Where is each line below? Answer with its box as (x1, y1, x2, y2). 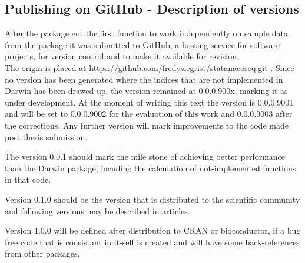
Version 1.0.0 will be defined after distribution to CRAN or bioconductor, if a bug (5, 224, 301, 237)
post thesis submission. (5, 130, 88, 143)
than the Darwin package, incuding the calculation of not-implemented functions (5, 161, 296, 174)
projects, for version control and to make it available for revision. (5, 50, 239, 62)
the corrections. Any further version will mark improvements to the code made (5, 119, 289, 131)
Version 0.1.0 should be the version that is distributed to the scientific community (5, 193, 300, 205)
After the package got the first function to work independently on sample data (5, 27, 288, 39)
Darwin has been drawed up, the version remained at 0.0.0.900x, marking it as (5, 85, 288, 97)
